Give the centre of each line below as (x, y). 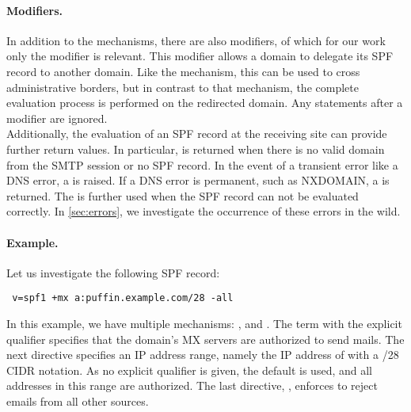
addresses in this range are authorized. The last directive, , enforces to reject (192, 385)
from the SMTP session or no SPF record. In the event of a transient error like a (202, 164)
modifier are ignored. (57, 118)
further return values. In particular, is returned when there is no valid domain (196, 149)
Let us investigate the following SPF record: (113, 272)
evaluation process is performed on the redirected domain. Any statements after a (205, 103)
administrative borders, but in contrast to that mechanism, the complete (183, 87)
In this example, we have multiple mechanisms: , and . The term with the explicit (204, 323)
